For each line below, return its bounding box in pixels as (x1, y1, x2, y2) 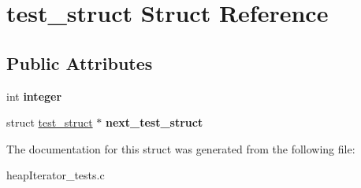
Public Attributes (6, 50, 153, 75)
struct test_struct (6, 114, 93, 131)
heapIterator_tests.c (6, 167, 105, 183)
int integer (6, 87, 62, 104)
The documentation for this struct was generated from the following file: (6, 140, 355, 157)
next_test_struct (105, 114, 203, 131)
